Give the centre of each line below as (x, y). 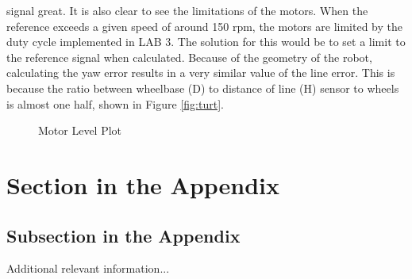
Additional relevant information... (88, 268)
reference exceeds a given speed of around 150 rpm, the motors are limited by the (204, 26)
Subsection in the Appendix (123, 235)
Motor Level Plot (80, 130)
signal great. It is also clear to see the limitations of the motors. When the (187, 10)
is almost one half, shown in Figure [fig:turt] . (115, 103)
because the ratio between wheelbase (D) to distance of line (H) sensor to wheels (203, 88)
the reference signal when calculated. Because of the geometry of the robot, (189, 57)
